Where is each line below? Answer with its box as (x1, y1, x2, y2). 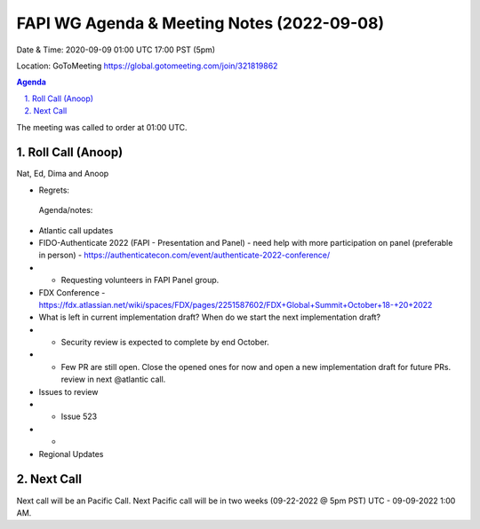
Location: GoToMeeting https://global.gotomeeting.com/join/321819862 (16, 60, 278, 71)
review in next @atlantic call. (60, 374, 166, 385)
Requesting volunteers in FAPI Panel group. (60, 275, 220, 286)
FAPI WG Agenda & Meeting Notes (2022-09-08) (16, 13, 385, 33)
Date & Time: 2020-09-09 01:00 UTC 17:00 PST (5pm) (16, 44, 216, 55)
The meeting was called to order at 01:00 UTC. (16, 122, 188, 132)
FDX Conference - (38, 287, 106, 297)
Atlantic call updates (38, 225, 114, 235)
